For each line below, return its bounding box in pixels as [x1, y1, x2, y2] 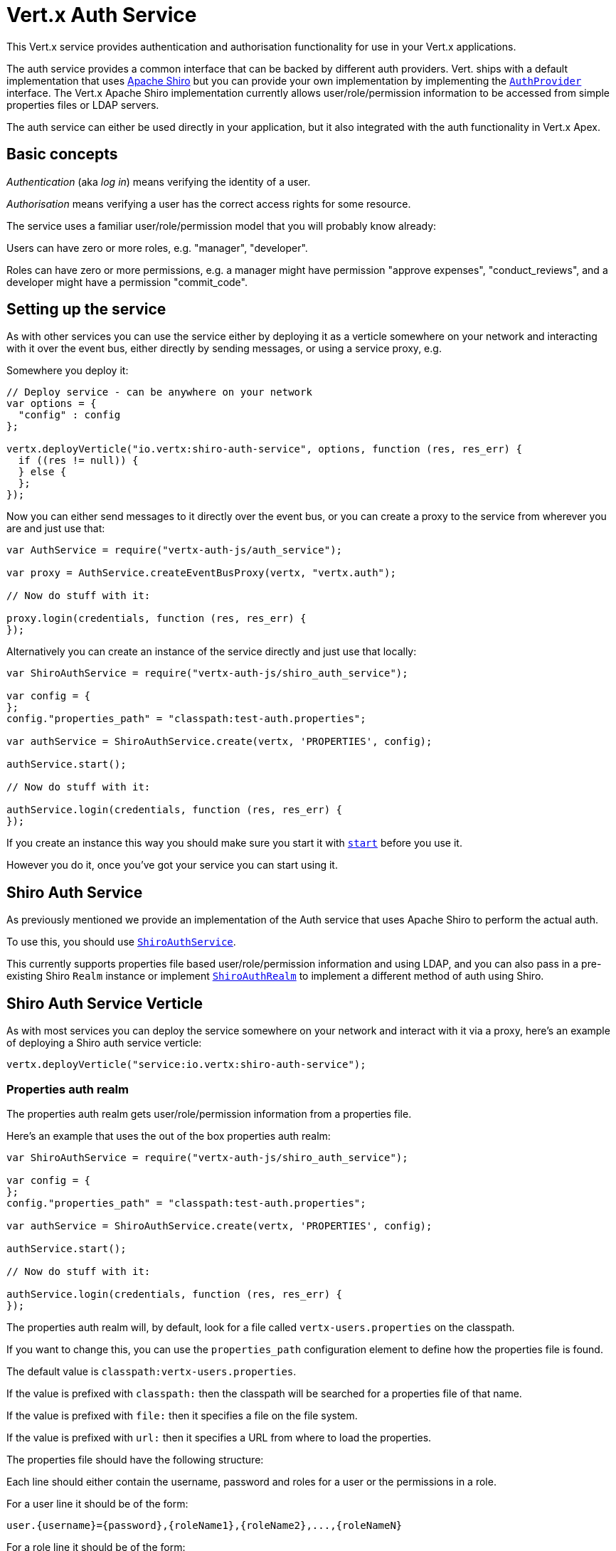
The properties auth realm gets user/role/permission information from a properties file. [6, 1107, 412, 1120]
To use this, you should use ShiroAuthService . [6, 936, 236, 948]
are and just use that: [6, 522, 105, 535]
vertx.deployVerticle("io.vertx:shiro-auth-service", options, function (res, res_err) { [6, 443, 522, 455]
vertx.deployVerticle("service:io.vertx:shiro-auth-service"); [6, 1059, 366, 1071]
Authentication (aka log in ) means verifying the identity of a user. [6, 175, 311, 188]
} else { [18, 466, 67, 478]
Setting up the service [6, 300, 166, 319]
